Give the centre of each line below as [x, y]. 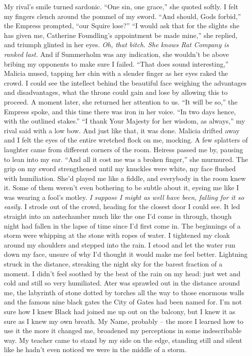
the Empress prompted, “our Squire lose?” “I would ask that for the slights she [122, 26]
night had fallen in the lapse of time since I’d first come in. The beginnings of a [122, 225]
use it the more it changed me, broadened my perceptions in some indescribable [123, 330]
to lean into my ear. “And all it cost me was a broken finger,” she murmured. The [126, 159]
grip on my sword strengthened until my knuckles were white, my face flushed [120, 169]
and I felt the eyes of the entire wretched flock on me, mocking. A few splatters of [126, 140]
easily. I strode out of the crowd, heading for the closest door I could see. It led [122, 206]
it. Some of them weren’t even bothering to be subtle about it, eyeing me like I [122, 187]
